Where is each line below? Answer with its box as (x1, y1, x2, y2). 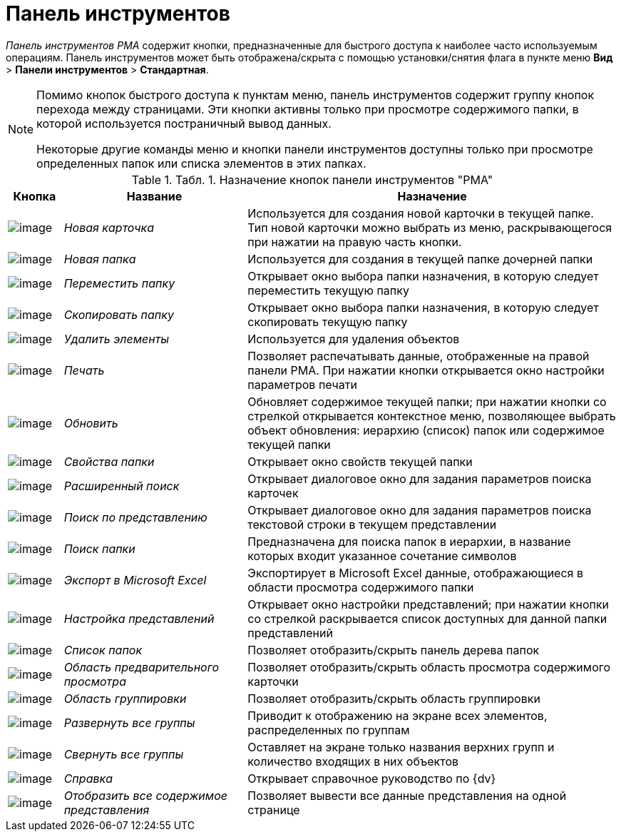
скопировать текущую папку (247, 314, 408, 329)
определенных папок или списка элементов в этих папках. (36, 156, 366, 171)
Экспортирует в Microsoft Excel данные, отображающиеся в (247, 565, 583, 580)
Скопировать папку (63, 307, 174, 322)
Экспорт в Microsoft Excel (63, 572, 207, 587)
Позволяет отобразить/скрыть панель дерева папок (247, 642, 540, 657)
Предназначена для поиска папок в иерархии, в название (247, 534, 571, 549)
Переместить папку (63, 275, 175, 290)
